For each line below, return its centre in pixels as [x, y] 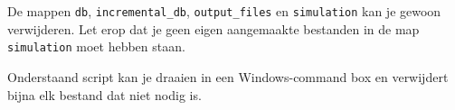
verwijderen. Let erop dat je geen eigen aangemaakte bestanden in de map [213, 28]
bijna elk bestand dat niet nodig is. [104, 94]
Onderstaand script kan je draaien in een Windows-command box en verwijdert [228, 76]
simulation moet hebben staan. [96, 46]
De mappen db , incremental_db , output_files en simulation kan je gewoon [224, 11]
